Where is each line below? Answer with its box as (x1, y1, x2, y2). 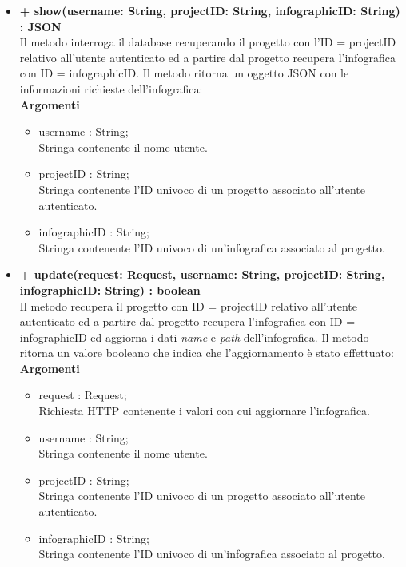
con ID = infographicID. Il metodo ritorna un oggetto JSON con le (19, 65, 349, 81)
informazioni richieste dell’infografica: (19, 80, 203, 97)
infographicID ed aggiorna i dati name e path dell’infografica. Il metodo (19, 328, 369, 345)
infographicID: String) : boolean (19, 281, 201, 298)
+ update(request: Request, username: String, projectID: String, (19, 266, 385, 283)
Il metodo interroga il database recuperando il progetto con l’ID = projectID (19, 34, 396, 50)
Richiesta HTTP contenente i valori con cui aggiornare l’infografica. (38, 402, 370, 419)
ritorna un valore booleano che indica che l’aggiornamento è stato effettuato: (19, 344, 394, 361)
